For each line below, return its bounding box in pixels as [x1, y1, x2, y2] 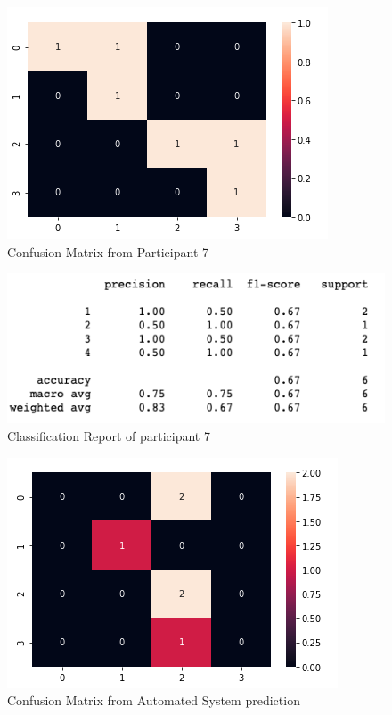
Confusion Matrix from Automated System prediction [7, 691, 300, 710]
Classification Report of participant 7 [7, 426, 210, 445]
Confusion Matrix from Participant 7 [7, 242, 208, 261]
